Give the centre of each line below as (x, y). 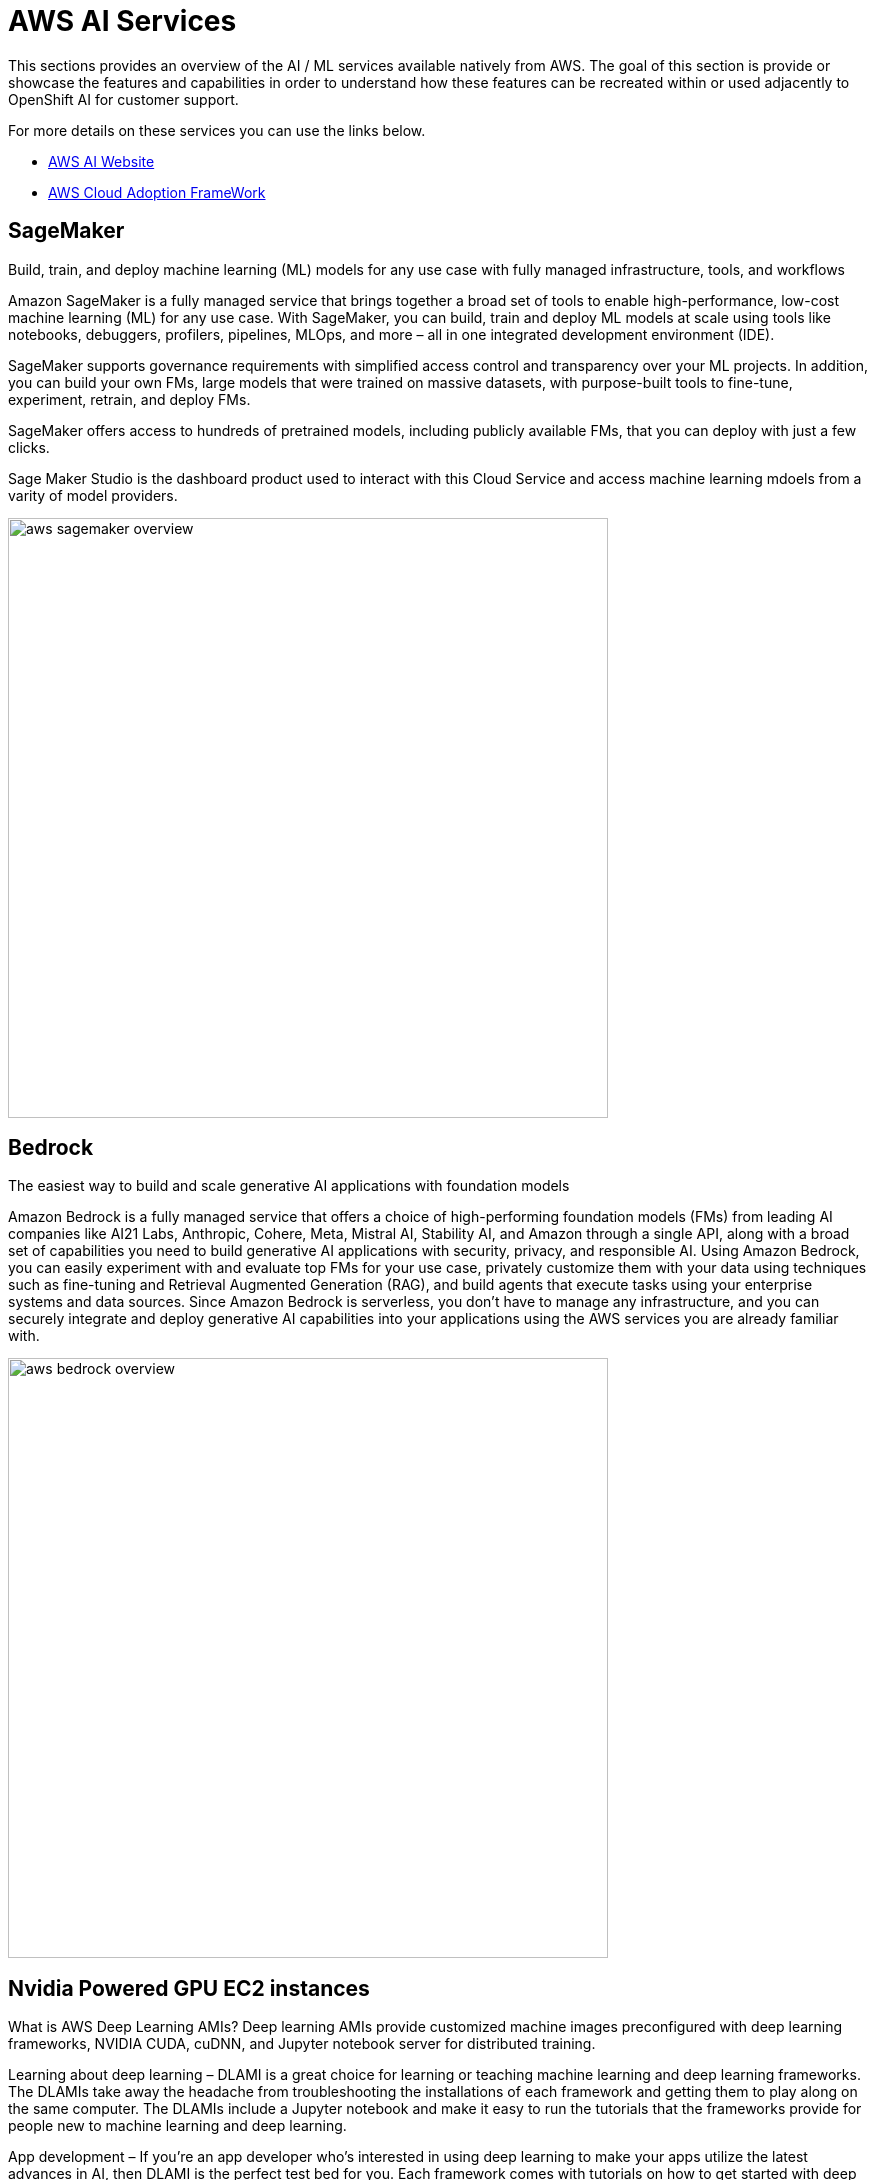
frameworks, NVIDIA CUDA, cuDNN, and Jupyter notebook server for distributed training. (302, 2044)
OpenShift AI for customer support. (123, 99)
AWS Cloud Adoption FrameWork (157, 192)
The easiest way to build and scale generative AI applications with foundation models (289, 1186)
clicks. (29, 447)
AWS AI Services (122, 21)
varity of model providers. (93, 495)
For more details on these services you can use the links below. (217, 130)
